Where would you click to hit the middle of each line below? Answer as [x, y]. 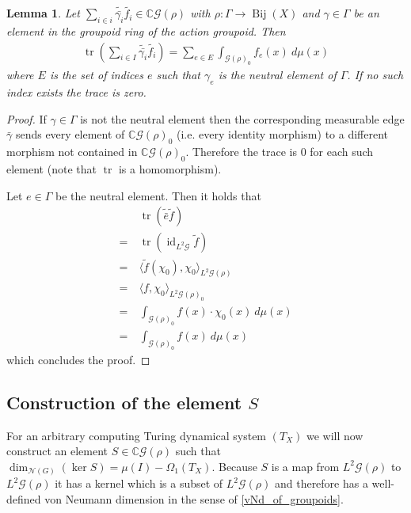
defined [24, 499]
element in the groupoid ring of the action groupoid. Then [146, 31]
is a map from [305, 466]
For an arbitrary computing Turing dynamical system [137, 435]
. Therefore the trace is [241, 152]
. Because [234, 466]
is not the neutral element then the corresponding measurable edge [242, 118]
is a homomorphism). [170, 169]
